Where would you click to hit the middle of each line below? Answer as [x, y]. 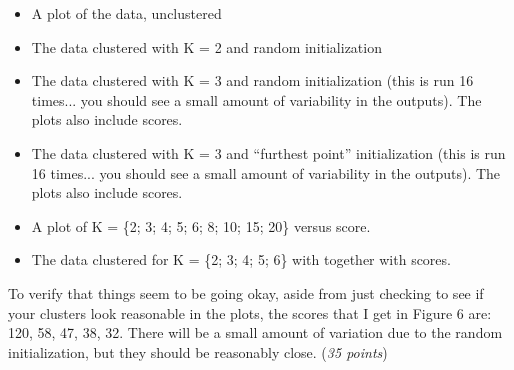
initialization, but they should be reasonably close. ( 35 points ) [198, 351]
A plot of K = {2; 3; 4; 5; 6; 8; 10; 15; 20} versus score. [201, 225]
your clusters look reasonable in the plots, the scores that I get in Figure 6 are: [250, 312]
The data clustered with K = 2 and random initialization [206, 46]
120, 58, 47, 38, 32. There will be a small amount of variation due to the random [255, 332]
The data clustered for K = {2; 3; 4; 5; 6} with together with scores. [241, 259]
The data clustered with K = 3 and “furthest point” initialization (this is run [268, 152]
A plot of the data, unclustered [126, 13]
